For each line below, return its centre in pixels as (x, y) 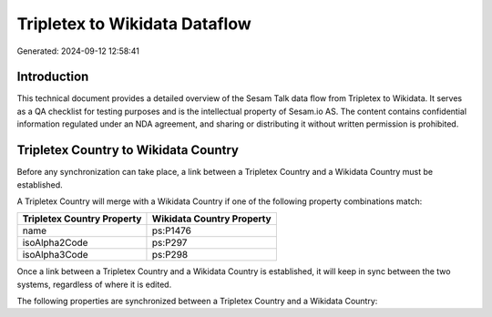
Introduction (53, 77)
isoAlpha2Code (55, 243)
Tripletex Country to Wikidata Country (128, 150)
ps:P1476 (171, 230)
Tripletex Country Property (82, 219)
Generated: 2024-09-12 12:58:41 (78, 51)
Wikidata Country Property (212, 219)
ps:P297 (169, 243)
